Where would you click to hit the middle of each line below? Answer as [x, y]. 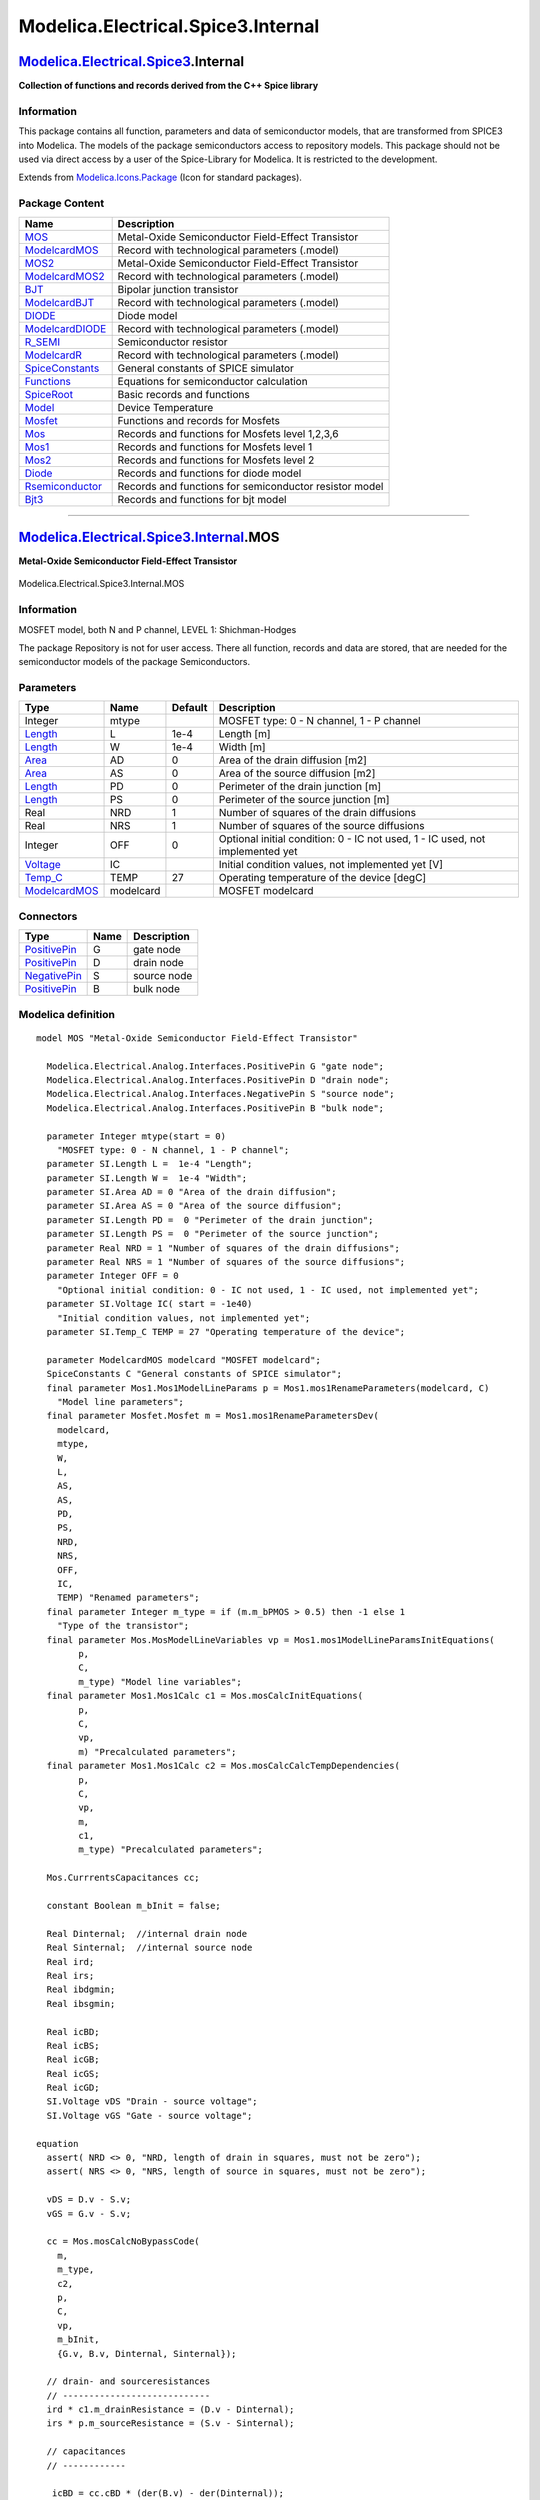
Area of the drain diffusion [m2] [292, 760]
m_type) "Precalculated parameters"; [171, 1849]
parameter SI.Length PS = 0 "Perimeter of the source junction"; [212, 1234]
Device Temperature [165, 407]
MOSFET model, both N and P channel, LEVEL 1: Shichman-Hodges [157, 629]
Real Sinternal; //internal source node [149, 1948]
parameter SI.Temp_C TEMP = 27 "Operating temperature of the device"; [226, 1331]
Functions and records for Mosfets [198, 420]
